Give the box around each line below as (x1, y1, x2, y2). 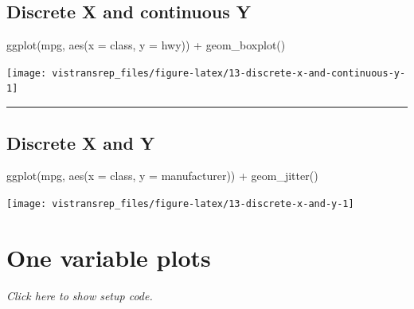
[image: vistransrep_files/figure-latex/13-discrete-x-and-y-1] (6, 198, 354, 209)
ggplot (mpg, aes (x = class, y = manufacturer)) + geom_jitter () (6, 167, 318, 184)
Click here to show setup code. (6, 287, 153, 303)
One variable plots (6, 241, 211, 273)
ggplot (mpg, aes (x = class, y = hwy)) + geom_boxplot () (6, 37, 286, 53)
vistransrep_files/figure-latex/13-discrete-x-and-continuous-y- (52, 67, 406, 79)
